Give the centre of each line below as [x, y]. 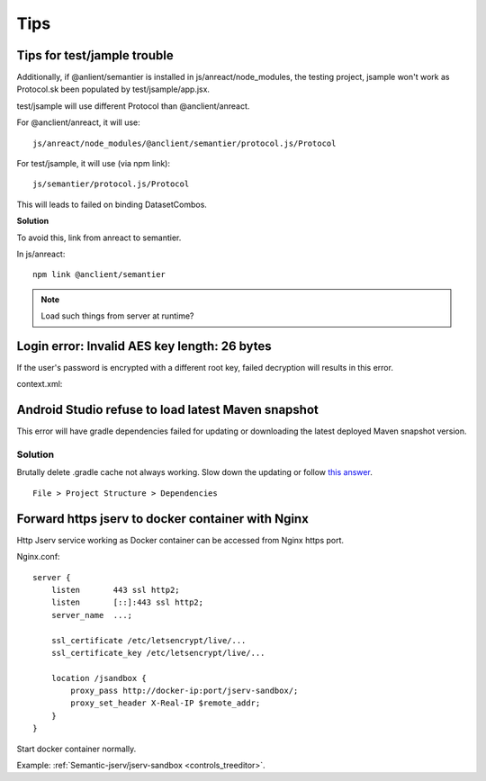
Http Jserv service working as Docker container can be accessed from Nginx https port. [180, 540]
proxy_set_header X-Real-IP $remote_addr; [166, 703]
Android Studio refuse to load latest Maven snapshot [167, 410]
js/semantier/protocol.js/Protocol [111, 184]
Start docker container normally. [76, 749]
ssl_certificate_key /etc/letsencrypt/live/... [158, 653]
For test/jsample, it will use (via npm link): [94, 164]
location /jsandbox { [99, 678]
